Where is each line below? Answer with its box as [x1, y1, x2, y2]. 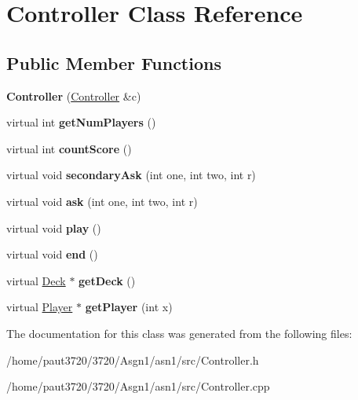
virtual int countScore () [6, 140, 132, 156]
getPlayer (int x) [85, 299, 173, 315]
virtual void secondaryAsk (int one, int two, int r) [6, 167, 256, 183]
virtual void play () [6, 219, 101, 236]
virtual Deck [6, 272, 66, 288]
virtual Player [6, 299, 73, 315]
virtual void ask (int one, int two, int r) [6, 193, 198, 209]
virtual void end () [6, 246, 98, 262]
